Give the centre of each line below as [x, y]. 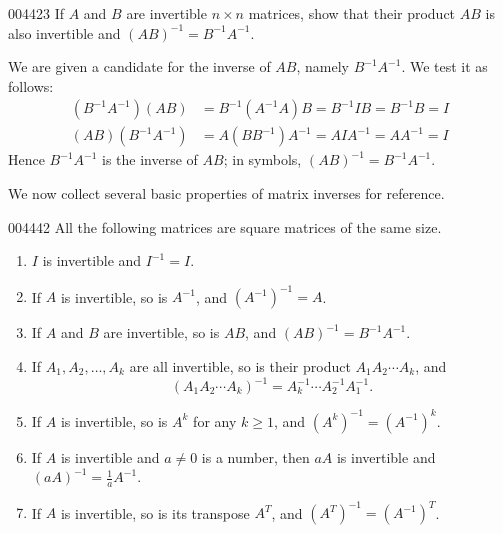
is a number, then [255, 456]
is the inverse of [150, 159]
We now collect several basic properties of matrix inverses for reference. [226, 193]
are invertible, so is [161, 332]
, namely [322, 66]
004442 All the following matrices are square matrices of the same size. [225, 226]
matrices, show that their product [352, 13]
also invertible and [64, 32]
